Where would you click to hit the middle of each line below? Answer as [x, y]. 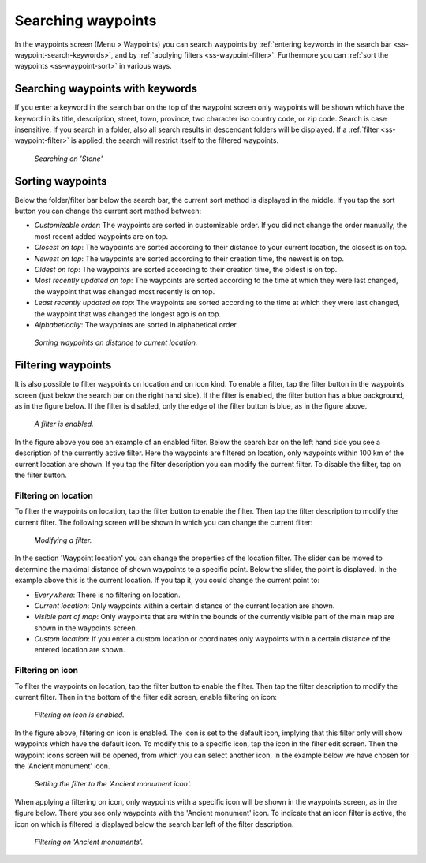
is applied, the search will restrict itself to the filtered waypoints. [175, 140]
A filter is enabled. [64, 424]
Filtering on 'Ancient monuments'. [89, 842]
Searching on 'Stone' [69, 159]
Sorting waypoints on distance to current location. [116, 342]
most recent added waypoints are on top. [101, 236]
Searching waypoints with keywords [106, 89]
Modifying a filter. [63, 540]
